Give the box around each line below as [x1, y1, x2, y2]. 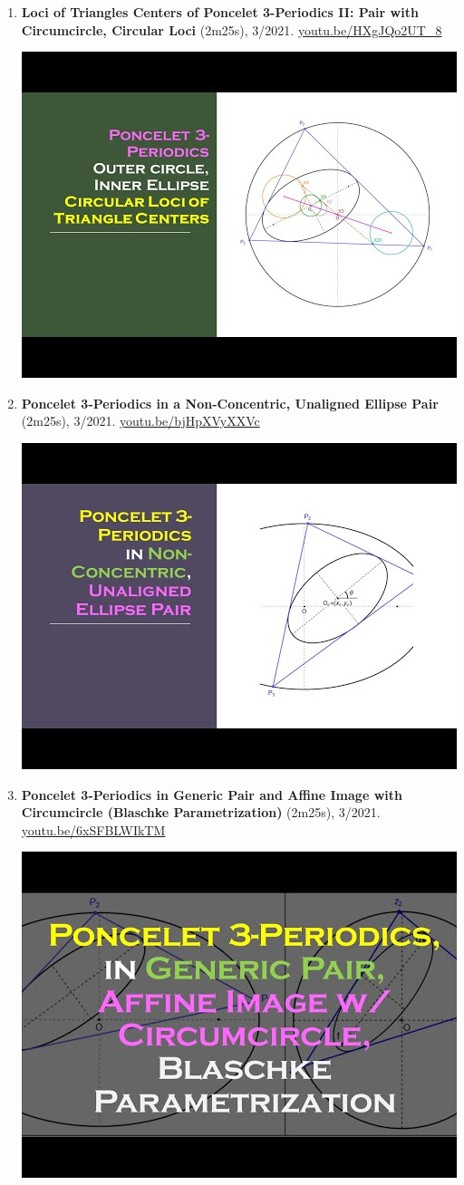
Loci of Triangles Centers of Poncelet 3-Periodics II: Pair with [21, 3, 419, 21]
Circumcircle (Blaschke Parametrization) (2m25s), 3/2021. [21, 803, 381, 822]
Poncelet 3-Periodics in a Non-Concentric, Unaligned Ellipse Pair [21, 393, 439, 412]
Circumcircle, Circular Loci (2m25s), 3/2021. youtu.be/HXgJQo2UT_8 [21, 20, 442, 39]
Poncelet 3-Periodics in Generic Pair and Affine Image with [21, 785, 402, 804]
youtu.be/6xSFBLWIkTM [21, 820, 166, 839]
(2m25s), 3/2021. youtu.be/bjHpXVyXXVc [21, 411, 260, 430]
